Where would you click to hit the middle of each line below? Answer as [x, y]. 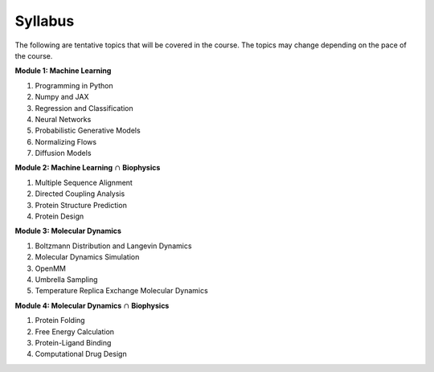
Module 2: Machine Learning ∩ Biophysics [88, 168]
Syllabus [45, 21]
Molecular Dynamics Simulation [87, 257]
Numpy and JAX [62, 97]
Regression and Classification [84, 108]
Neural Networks [63, 119]
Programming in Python [74, 85]
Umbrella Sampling [66, 279]
